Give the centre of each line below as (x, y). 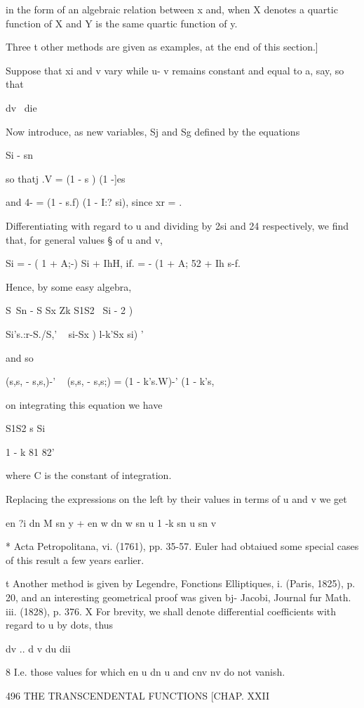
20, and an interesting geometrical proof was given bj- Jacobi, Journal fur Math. (178, 597)
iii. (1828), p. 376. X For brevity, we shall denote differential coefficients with (171, 611)
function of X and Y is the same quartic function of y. (122, 23)
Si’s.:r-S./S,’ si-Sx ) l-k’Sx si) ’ (75, 333)
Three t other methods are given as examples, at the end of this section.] (162, 47)
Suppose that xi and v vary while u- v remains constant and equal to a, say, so (175, 70)
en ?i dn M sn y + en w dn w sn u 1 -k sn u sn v (111, 522)
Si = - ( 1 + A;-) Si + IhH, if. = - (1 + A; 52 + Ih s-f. (123, 263)
